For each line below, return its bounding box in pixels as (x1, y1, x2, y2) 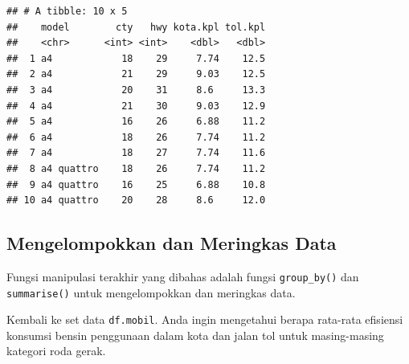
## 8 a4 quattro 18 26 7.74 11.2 (6, 162, 266, 174)
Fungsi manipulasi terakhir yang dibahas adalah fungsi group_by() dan (6, 268, 359, 284)
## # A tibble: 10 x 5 (6, 6, 128, 17)
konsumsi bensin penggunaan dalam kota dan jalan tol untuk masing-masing (6, 326, 384, 343)
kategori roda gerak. (6, 342, 106, 359)
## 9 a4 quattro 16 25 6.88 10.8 (6, 178, 266, 190)
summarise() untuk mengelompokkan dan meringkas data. (6, 284, 296, 301)
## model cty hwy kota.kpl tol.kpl (6, 21, 266, 33)
